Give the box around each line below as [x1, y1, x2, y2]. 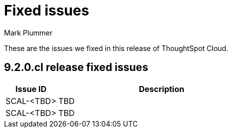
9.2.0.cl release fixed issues [4, 61, 148, 74]
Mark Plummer [4, 28, 53, 37]
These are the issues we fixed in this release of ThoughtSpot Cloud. [4, 43, 228, 52]
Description [139, 83, 184, 94]
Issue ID [15, 83, 47, 94]
